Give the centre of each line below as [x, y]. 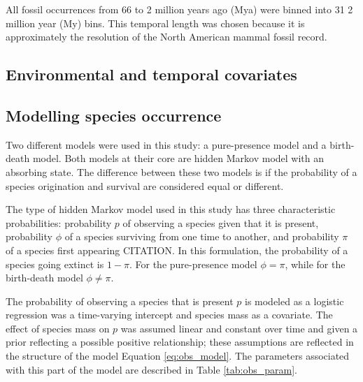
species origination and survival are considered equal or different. [145, 185]
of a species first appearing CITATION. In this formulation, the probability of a [177, 250]
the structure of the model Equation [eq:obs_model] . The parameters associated [178, 356]
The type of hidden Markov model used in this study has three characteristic [171, 209]
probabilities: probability [59, 222]
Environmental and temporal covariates [151, 74]
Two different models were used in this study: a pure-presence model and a [166, 144]
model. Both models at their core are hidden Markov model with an [178, 158]
